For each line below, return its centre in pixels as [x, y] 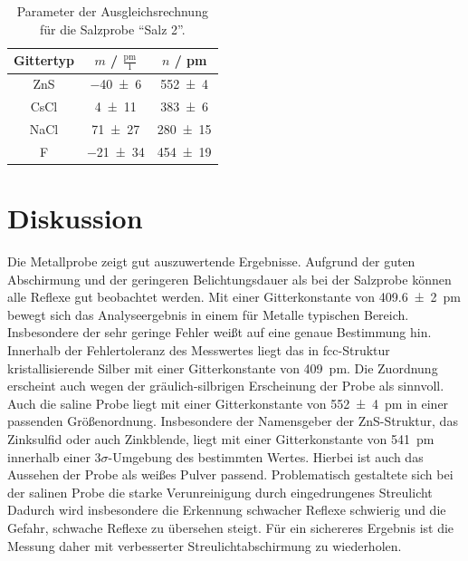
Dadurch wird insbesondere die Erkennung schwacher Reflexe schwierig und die [227, 510]
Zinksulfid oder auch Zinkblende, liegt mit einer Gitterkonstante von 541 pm [221, 438]
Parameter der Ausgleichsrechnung [112, 11]
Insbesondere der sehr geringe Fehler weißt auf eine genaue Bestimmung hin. [220, 332]
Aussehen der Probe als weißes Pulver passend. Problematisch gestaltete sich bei [230, 474]
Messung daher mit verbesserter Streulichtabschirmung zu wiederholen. [205, 545]
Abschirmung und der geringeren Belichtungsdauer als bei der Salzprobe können [229, 279]
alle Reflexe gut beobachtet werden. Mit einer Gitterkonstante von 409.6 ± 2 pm [234, 297]
